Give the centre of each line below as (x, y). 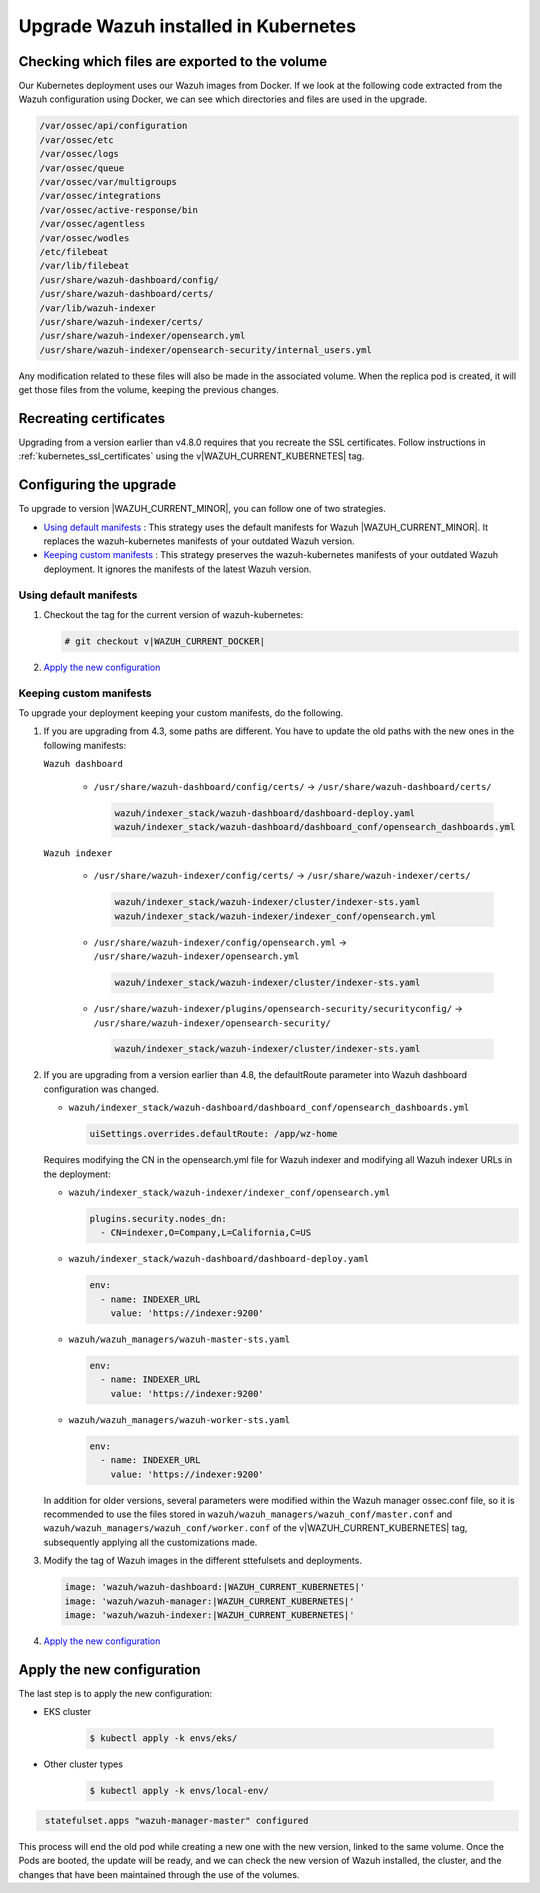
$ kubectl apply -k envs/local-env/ (179, 1791)
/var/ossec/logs (79, 154)
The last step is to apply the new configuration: (115, 1693)
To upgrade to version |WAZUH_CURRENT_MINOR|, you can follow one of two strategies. (202, 509)
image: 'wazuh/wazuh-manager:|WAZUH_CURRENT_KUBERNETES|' (209, 1601)
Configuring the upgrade (97, 485)
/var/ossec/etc (76, 139)
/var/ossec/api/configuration (113, 126)
